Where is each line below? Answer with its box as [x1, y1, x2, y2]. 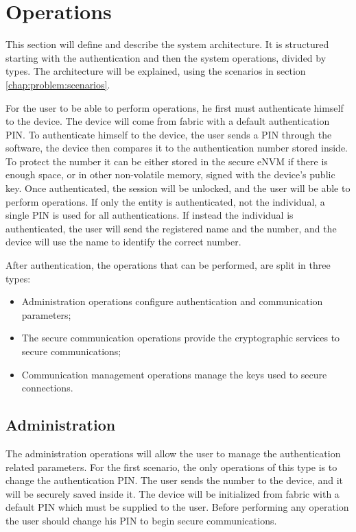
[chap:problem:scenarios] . [5, 77, 110, 91]
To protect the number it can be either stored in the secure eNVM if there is [5, 154, 328, 168]
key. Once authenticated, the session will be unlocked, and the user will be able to [5, 181, 351, 195]
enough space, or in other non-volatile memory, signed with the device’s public [5, 167, 335, 182]
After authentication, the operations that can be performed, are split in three [5, 258, 331, 272]
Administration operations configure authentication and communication [21, 294, 323, 309]
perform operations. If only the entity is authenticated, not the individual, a [5, 194, 325, 208]
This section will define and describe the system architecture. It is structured [5, 37, 329, 51]
